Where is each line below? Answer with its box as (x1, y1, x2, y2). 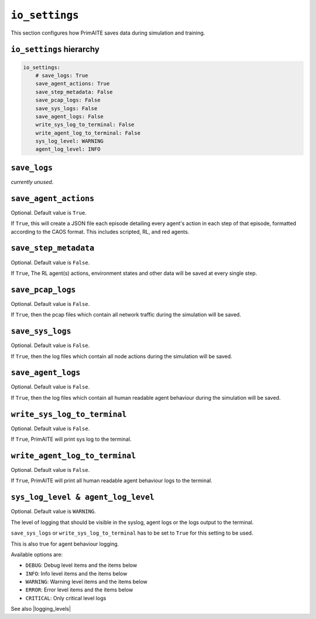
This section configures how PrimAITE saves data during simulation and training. (11, 29, 205, 36)
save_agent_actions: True (35, 80, 110, 87)
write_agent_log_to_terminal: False (35, 130, 140, 136)
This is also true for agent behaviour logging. (11, 540, 119, 547)
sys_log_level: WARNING (35, 138, 104, 145)
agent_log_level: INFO (35, 146, 101, 152)
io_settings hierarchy (11, 45, 99, 55)
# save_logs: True (35, 72, 88, 79)
